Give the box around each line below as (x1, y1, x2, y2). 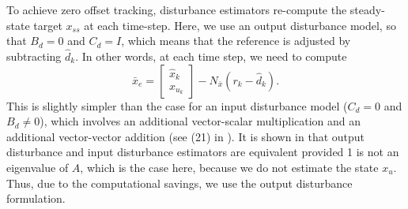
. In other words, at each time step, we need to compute (75, 48, 347, 64)
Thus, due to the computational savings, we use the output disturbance (6, 174, 353, 191)
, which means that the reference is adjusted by (121, 32, 351, 49)
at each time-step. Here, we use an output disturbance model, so (84, 17, 396, 33)
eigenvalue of (6, 159, 69, 175)
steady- (349, 2, 385, 17)
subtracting (6, 48, 62, 64)
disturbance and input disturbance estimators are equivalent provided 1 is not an (6, 144, 399, 160)
